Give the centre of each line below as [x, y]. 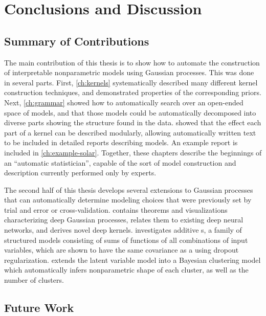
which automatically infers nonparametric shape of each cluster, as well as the [126, 270]
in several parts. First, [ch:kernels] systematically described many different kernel [131, 82]
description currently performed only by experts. [80, 173]
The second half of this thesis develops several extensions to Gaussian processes [129, 189]
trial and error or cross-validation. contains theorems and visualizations [116, 209]
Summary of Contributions [77, 41]
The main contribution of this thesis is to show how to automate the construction [132, 62]
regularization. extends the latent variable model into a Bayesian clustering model [132, 259]
